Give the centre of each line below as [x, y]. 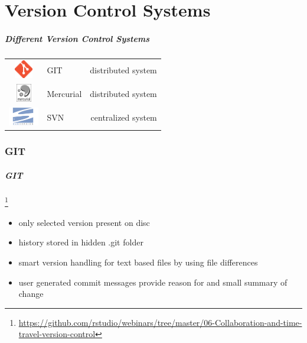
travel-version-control [57, 334]
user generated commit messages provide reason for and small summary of [153, 282]
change [31, 294]
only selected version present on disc [84, 222]
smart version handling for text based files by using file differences [138, 262]
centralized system [124, 117]
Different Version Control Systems [77, 38]
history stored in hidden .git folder [81, 242]
